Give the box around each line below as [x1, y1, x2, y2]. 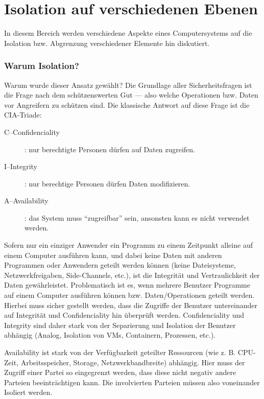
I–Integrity [4, 161, 37, 172]
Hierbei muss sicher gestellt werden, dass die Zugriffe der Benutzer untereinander [4, 299, 257, 310]
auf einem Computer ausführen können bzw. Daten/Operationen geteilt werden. [4, 290, 255, 300]
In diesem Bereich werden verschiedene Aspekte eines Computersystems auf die [4, 28, 252, 38]
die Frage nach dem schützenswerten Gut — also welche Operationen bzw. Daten [4, 89, 258, 100]
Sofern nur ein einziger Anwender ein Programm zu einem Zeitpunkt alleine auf [4, 240, 253, 250]
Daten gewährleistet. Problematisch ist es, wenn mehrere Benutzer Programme [4, 279, 250, 290]
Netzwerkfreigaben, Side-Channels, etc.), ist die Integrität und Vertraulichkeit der [4, 269, 260, 280]
